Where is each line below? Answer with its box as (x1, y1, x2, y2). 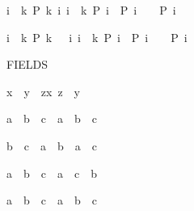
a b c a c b (6, 164, 97, 181)
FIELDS (6, 56, 48, 73)
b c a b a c (6, 137, 97, 154)
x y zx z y (6, 82, 80, 99)
